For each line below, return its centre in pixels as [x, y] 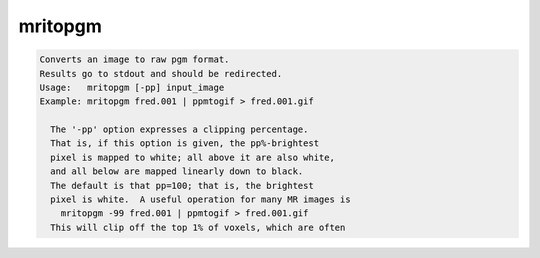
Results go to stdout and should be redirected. [161, 73]
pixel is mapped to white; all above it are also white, [192, 157]
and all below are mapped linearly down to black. [177, 171]
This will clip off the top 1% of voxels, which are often [198, 227]
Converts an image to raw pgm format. [134, 59]
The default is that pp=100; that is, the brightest [182, 185]
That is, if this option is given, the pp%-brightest [185, 143]
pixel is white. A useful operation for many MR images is [200, 199]
